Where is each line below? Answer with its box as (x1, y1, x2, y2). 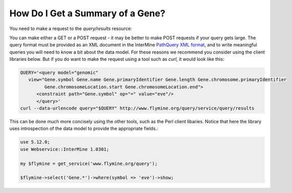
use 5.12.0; (20, 139, 51, 145)
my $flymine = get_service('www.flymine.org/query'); (20, 160, 158, 167)
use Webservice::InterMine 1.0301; (20, 146, 109, 152)
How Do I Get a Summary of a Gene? (9, 8, 165, 19)
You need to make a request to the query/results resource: (9, 25, 132, 32)
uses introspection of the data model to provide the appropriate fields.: (9, 125, 158, 132)
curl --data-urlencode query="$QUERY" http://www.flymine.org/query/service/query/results (20, 105, 255, 112)
